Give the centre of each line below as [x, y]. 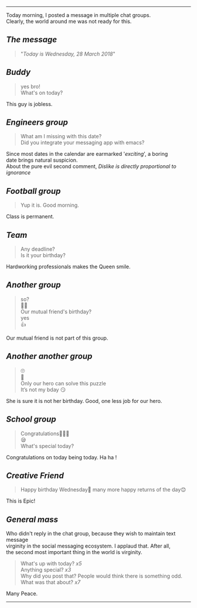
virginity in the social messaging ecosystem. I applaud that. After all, [89, 546]
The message [32, 40]
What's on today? [42, 93]
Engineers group [37, 123]
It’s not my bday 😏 [43, 390]
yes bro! [30, 86]
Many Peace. [22, 594]
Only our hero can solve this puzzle [63, 383]
